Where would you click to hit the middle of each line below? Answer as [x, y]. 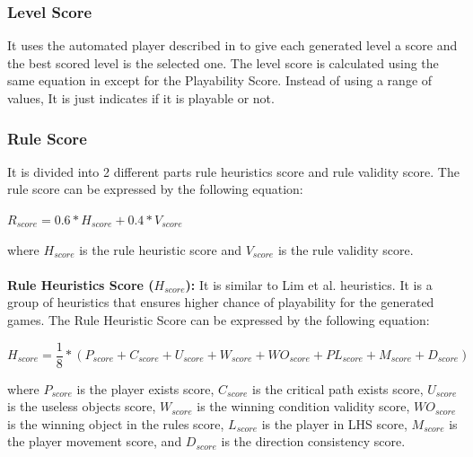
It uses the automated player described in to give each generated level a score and [232, 45]
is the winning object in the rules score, [116, 423]
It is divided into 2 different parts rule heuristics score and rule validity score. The [233, 171]
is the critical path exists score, [338, 388]
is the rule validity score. [346, 249]
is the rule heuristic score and [160, 249]
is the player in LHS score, [334, 423]
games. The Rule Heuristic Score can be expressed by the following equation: [219, 319]
